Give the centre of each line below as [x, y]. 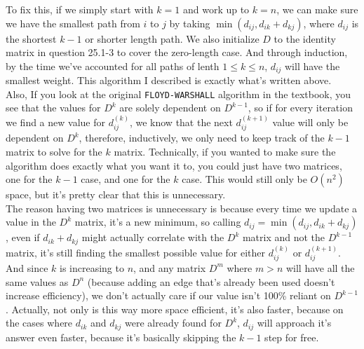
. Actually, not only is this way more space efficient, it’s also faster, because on [175, 309]
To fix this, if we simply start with [80, 9]
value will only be [310, 122]
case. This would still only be [244, 179]
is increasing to [92, 267]
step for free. [292, 337]
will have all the [320, 267]
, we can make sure [317, 9]
